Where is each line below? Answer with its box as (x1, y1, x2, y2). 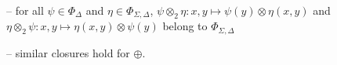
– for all (6, 2, 44, 18)
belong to (162, 18, 208, 34)
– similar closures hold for (6, 44, 130, 60)
